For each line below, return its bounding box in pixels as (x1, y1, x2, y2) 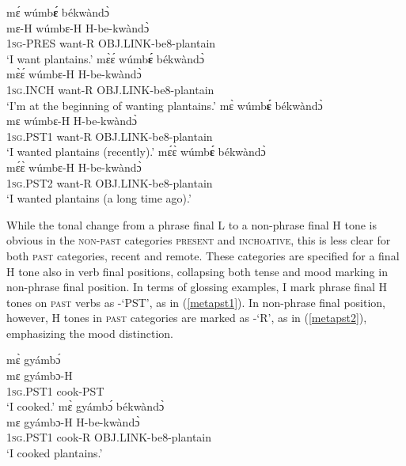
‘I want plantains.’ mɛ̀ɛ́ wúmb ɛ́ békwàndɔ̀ (6, 50, 204, 66)
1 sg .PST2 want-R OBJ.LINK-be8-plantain (6, 174, 213, 191)
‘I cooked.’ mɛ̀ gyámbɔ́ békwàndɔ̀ (6, 398, 165, 415)
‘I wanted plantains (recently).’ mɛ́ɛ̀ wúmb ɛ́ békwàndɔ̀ (6, 143, 266, 160)
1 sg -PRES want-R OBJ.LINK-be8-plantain (6, 35, 216, 51)
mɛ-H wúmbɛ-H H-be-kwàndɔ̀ (6, 19, 150, 36)
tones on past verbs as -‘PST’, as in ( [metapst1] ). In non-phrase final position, (6, 294, 386, 310)
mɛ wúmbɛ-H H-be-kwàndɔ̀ (6, 112, 137, 129)
